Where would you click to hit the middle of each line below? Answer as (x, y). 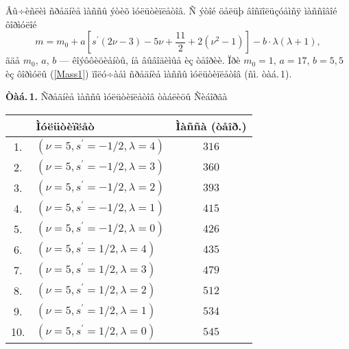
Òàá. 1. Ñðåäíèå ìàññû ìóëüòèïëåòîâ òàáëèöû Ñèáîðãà (117, 96)
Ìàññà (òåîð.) (211, 125)
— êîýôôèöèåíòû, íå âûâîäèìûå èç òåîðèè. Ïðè (150, 60)
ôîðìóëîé (21, 24)
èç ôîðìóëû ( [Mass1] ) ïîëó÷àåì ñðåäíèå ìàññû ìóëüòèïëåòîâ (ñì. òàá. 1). (149, 73)
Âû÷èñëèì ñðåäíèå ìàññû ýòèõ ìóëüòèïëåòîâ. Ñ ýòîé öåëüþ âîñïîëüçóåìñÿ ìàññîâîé (171, 10)
